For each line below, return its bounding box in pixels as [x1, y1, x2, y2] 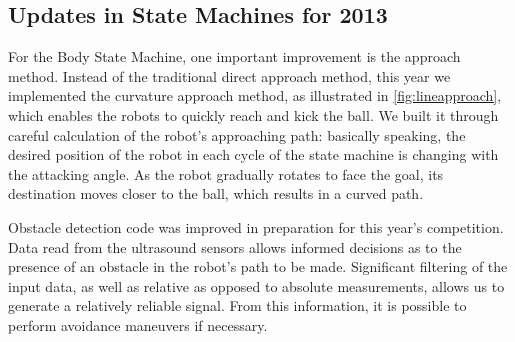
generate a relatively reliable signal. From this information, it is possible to [8, 295, 467, 316]
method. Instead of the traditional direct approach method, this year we [8, 65, 451, 86]
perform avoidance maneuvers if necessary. [8, 314, 268, 335]
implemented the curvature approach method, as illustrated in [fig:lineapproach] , [8, 85, 502, 106]
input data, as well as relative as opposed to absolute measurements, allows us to [8, 275, 505, 296]
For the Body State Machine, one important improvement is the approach [8, 46, 461, 67]
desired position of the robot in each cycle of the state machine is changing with [8, 144, 499, 165]
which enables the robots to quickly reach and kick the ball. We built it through [8, 104, 499, 125]
